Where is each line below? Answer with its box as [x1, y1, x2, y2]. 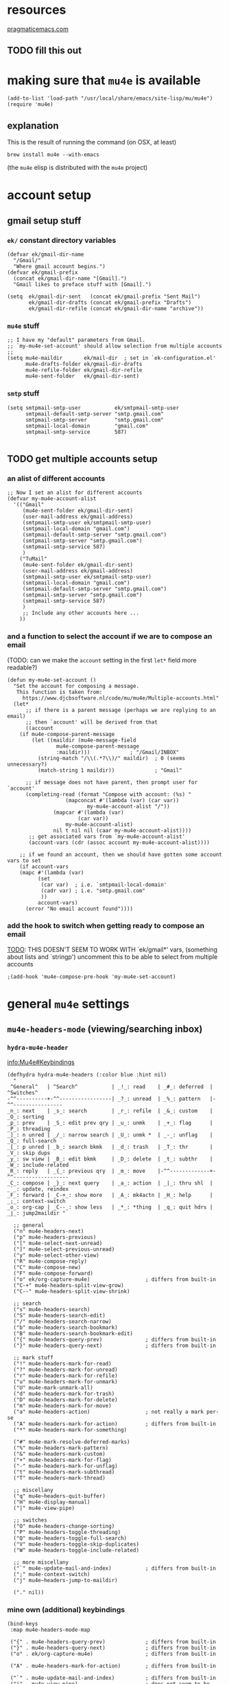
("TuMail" [19, 556, 48, 563]
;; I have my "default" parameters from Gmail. [7, 336, 146, 344]
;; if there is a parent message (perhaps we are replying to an [25, 706, 216, 713]
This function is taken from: [16, 689, 103, 695]
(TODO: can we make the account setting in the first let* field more [7, 656, 197, 664]
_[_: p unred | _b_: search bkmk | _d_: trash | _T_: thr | [7, 1143, 213, 1150]
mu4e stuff [7, 321, 40, 330]
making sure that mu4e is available [7, 72, 201, 88]
